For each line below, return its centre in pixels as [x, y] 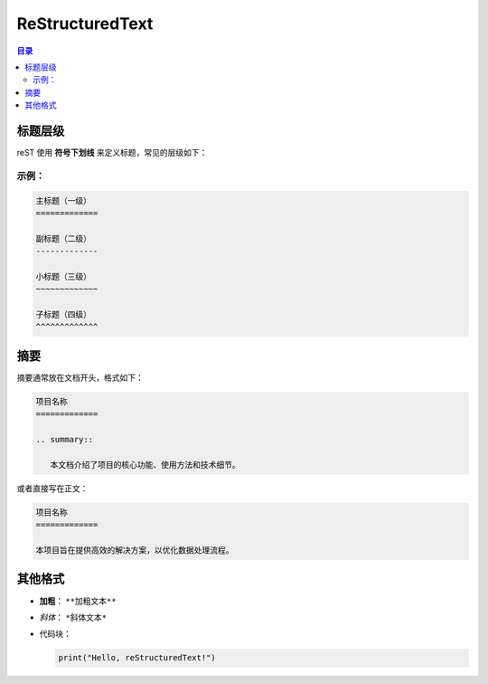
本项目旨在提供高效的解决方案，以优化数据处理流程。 [135, 551]
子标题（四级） [64, 315]
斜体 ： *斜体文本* [73, 617]
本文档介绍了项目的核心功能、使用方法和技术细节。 [145, 465]
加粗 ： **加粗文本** [78, 601]
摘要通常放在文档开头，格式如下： [80, 377]
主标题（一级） [64, 200]
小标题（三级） [64, 276]
